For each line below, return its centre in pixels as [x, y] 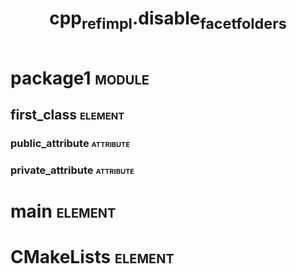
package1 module [80, 78]
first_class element [67, 115]
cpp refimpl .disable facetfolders [168, 20]
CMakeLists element [92, 257]
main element [63, 211]
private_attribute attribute [72, 170]
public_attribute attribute [70, 144]
